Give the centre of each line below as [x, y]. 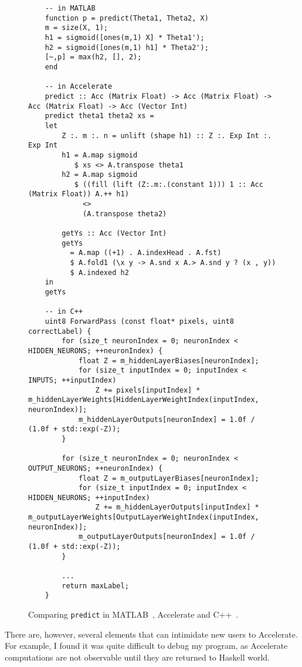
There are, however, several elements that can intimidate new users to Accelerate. [151, 634]
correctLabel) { [60, 331]
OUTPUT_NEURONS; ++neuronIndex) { [96, 468]
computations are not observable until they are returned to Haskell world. [137, 657]
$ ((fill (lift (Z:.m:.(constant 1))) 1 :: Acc [169, 184]
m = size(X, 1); [77, 28]
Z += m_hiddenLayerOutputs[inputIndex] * [177, 507]
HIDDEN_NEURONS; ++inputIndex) [89, 497]
